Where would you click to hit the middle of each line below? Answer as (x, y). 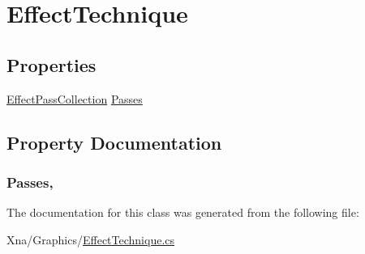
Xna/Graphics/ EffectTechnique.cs (91, 239)
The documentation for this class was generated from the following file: (183, 212)
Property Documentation (114, 142)
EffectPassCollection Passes (75, 98)
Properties (52, 64)
